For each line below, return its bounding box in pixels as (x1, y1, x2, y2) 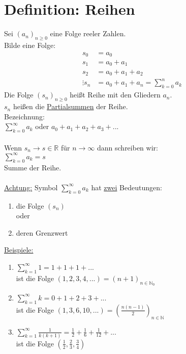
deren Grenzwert (16, 227, 68, 238)
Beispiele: (4, 244, 34, 255)
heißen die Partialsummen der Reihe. (13, 101, 128, 112)
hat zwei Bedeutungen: (91, 182, 162, 192)
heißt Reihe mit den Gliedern (70, 89, 161, 100)
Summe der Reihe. (4, 162, 61, 172)
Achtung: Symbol (4, 182, 58, 192)
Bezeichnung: (4, 111, 45, 121)
